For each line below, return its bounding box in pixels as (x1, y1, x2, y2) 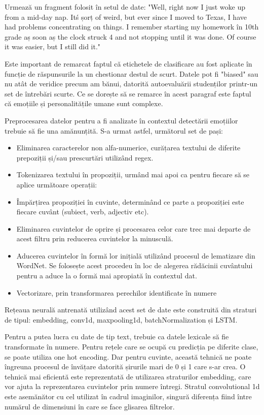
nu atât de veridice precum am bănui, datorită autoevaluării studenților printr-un (5, 78, 257, 89)
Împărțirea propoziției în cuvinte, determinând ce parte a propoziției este (16, 196, 244, 207)
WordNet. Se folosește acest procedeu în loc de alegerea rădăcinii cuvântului (16, 260, 253, 271)
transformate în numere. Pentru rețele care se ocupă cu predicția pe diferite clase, (5, 341, 258, 352)
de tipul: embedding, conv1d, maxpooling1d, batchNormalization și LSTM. (5, 314, 238, 325)
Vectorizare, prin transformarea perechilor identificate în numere (16, 287, 217, 298)
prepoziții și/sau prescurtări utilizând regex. (16, 152, 154, 163)
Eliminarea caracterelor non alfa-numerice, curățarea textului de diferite (16, 142, 241, 153)
